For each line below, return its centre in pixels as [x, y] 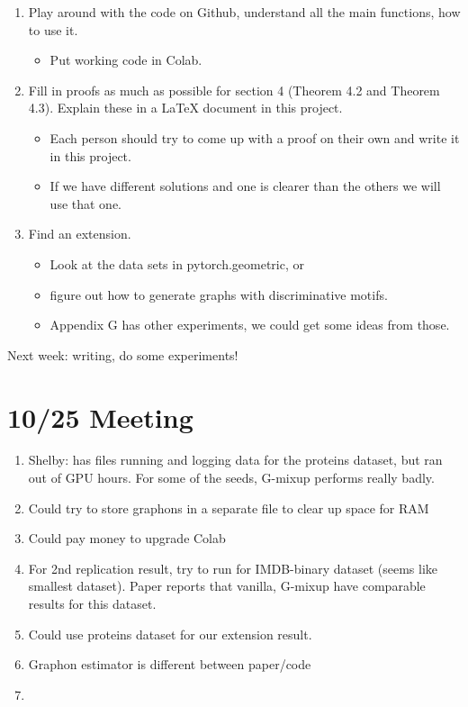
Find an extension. [80, 234]
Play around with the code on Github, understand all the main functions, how [244, 12]
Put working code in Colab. [126, 60]
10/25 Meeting [100, 417]
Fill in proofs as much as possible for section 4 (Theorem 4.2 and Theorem [234, 90]
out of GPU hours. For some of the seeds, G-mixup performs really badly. [231, 478]
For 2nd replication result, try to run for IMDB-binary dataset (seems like [233, 568]
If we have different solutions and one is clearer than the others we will [245, 186]
